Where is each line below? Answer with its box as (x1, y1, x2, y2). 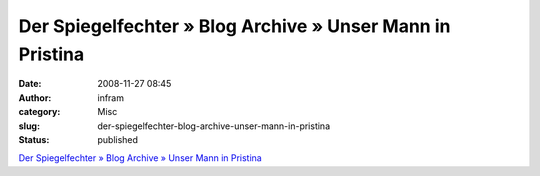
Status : (18, 133, 50, 145)
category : (18, 106, 61, 118)
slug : (18, 120, 40, 132)
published (97, 133, 139, 145)
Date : (18, 78, 42, 90)
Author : (18, 91, 52, 104)
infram (97, 91, 125, 104)
